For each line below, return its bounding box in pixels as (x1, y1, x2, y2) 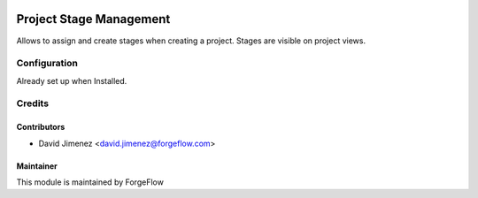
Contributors (16, 122, 66, 133)
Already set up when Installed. (16, 75, 127, 86)
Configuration (16, 57, 79, 70)
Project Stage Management (16, 11, 171, 27)
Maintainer (16, 160, 58, 171)
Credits (16, 97, 49, 110)
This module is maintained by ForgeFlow (16, 177, 164, 187)
